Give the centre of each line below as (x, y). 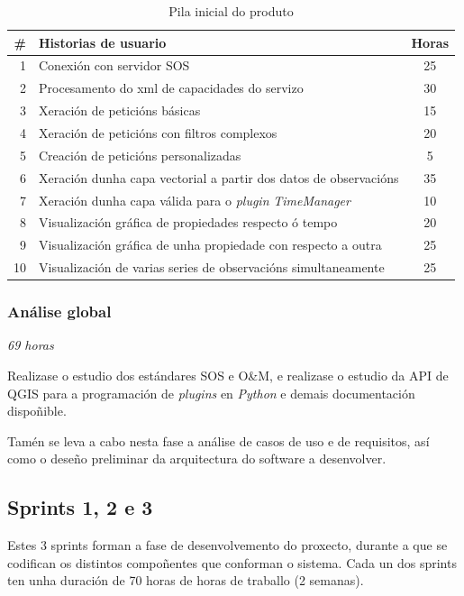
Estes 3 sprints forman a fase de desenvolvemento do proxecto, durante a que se (227, 545)
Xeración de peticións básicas (120, 110)
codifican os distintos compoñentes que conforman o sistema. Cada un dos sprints (232, 562)
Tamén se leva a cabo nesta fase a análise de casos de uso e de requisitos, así (218, 440)
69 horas (31, 345)
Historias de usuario (103, 42)
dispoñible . (37, 411)
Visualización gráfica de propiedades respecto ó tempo (188, 222)
